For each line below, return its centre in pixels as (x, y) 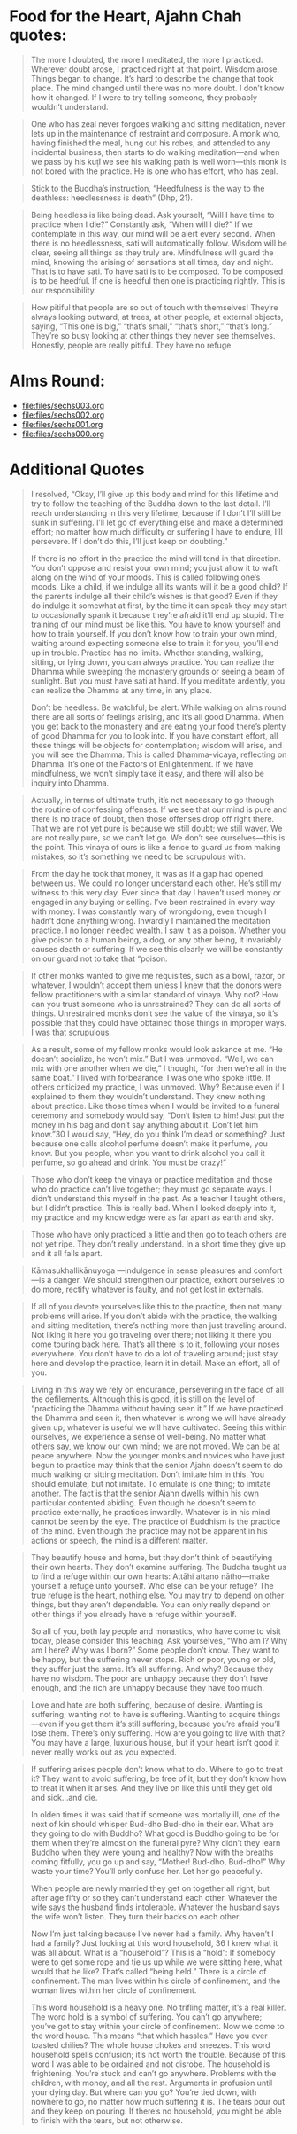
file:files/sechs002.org (63, 415)
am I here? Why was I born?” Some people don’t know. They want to (155, 1650)
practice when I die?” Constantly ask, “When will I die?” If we (142, 224)
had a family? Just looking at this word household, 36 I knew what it (154, 1942)
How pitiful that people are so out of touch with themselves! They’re (154, 307)
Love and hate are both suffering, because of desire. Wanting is (146, 1705)
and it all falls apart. (67, 1253)
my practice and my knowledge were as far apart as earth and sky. (152, 1217)
